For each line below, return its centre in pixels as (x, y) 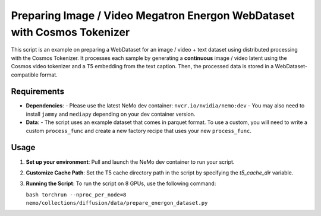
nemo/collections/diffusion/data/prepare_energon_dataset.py (117, 203)
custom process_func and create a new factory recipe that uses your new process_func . (139, 131)
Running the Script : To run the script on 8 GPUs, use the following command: (121, 183)
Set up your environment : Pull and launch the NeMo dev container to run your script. (130, 162)
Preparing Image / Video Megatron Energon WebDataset (153, 15)
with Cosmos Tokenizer (70, 32)
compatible (25, 75)
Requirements (38, 92)
